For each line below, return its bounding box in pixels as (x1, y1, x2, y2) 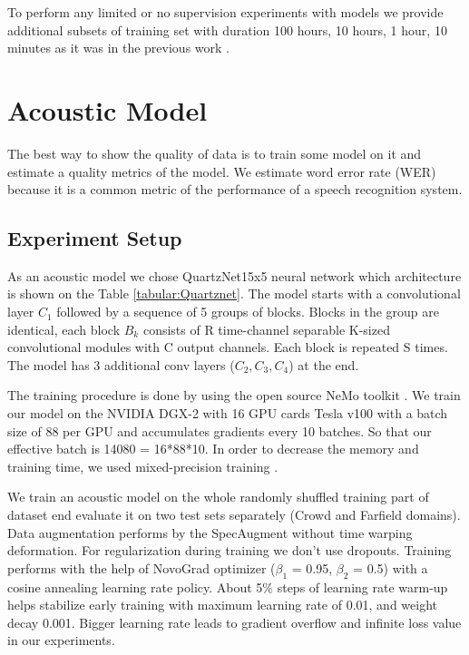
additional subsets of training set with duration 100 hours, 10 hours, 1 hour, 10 (7, 20, 447, 39)
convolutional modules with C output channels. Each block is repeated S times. (7, 337, 448, 357)
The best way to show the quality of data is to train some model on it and (7, 143, 422, 162)
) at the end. (288, 355, 359, 374)
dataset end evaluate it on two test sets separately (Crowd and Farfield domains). (7, 505, 461, 524)
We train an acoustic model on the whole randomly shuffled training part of (7, 487, 429, 506)
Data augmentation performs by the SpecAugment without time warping (7, 523, 413, 542)
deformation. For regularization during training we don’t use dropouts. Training (7, 541, 452, 560)
